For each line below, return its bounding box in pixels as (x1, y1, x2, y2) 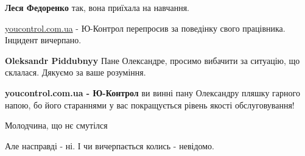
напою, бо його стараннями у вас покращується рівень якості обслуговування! (5, 98, 295, 111)
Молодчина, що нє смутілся (5, 119, 108, 132)
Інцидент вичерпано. (5, 34, 82, 46)
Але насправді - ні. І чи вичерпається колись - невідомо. (5, 139, 214, 152)
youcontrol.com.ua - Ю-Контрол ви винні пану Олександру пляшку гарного (5, 86, 300, 99)
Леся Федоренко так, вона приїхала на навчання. (5, 1, 189, 13)
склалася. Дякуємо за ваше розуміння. (5, 66, 146, 79)
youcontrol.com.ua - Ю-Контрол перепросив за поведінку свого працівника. (5, 21, 286, 34)
